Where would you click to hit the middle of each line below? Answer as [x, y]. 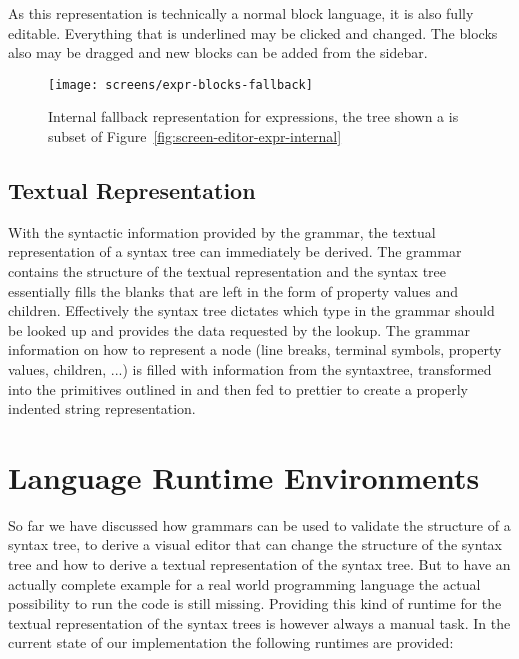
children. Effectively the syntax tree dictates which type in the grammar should [251, 310]
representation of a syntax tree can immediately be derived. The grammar [235, 251]
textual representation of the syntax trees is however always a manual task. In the [259, 622]
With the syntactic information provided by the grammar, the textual [222, 231]
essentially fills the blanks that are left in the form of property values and [233, 290]
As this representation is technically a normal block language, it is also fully [241, 13]
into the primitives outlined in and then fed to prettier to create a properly [238, 388]
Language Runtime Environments [244, 476]
